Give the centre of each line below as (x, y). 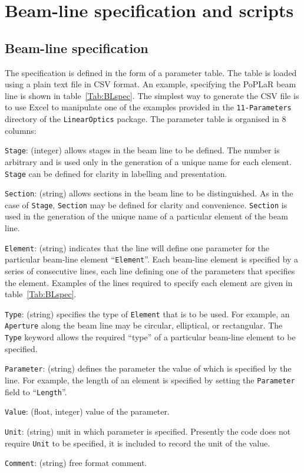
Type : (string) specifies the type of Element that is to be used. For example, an (147, 313)
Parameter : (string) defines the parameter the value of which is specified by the (148, 368)
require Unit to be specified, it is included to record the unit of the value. (138, 443)
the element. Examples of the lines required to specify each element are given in (149, 282)
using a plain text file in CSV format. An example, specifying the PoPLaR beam (151, 84)
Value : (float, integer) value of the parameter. (87, 411)
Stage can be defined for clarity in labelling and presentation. (116, 173)
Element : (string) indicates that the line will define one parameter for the (137, 247)
